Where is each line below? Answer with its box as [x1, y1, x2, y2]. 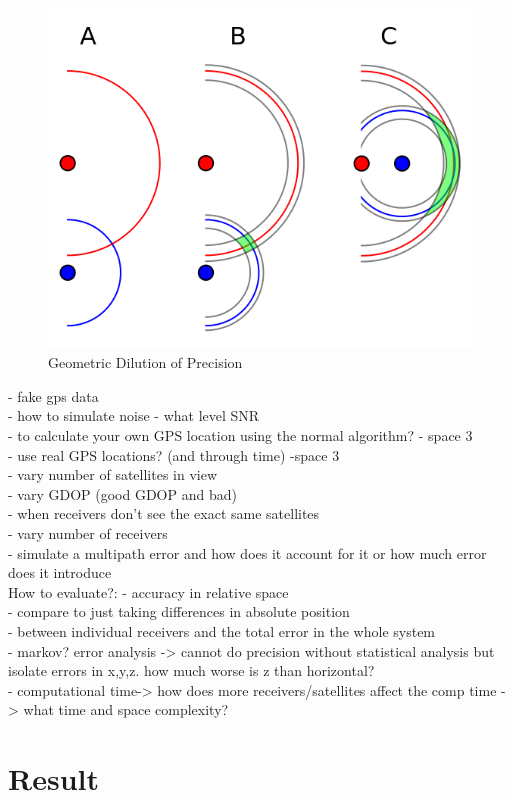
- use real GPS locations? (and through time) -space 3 [8, 444, 340, 465]
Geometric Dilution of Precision [48, 352, 243, 373]
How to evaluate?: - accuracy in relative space [8, 581, 289, 602]
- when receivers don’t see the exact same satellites [8, 503, 320, 524]
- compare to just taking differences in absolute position [8, 601, 350, 622]
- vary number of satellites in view [8, 464, 218, 485]
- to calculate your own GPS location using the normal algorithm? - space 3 [8, 425, 473, 446]
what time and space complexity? [23, 699, 229, 720]
